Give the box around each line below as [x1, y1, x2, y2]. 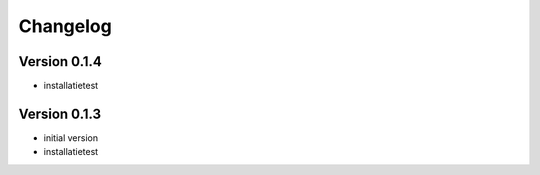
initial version [43, 131, 99, 144]
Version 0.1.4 [18, 53, 102, 70]
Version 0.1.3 [18, 105, 102, 122]
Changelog [18, 15, 112, 37]
